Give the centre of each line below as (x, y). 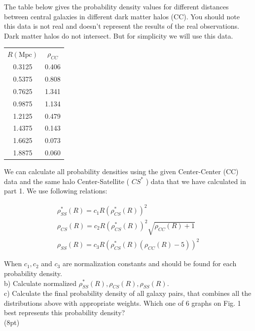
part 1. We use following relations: (56, 191)
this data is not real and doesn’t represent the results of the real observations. (122, 26)
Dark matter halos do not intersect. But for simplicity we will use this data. (119, 35)
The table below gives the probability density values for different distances (116, 6)
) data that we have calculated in (196, 181)
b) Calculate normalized (40, 283)
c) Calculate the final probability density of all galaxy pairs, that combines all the (128, 293)
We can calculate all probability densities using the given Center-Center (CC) (121, 171)
